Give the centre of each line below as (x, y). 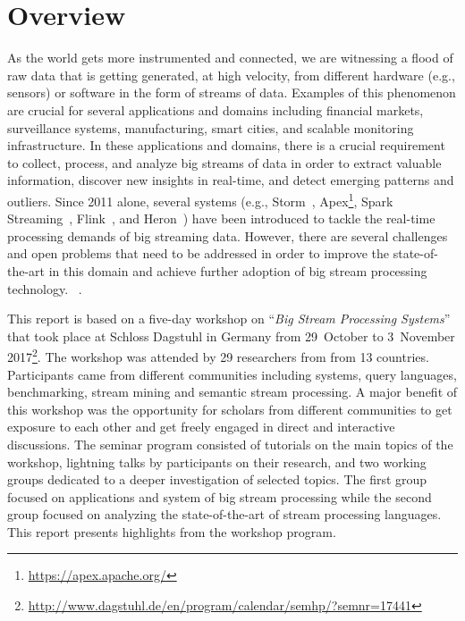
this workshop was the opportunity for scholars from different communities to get (230, 409)
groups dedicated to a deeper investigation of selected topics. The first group (217, 479)
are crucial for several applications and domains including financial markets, (216, 109)
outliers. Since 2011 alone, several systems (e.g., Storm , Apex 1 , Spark (200, 199)
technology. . (45, 288)
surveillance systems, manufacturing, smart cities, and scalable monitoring (211, 127)
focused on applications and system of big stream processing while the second (220, 496)
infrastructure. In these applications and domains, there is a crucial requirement (226, 145)
